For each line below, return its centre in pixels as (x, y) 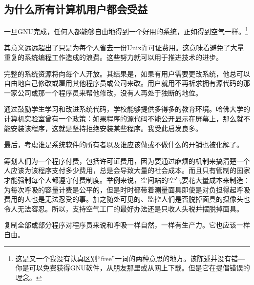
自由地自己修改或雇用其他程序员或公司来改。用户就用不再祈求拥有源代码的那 (127, 83)
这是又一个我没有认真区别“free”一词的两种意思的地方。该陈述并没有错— (130, 258)
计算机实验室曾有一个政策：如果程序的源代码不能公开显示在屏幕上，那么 (120, 119)
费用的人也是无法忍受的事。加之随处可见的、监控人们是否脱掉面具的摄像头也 (127, 199)
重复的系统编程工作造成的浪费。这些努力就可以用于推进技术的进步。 (113, 57)
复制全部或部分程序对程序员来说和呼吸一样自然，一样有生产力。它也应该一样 (127, 225)
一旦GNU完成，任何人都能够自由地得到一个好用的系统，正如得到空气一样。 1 (126, 30)
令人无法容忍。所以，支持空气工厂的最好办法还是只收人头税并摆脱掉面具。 (124, 208)
